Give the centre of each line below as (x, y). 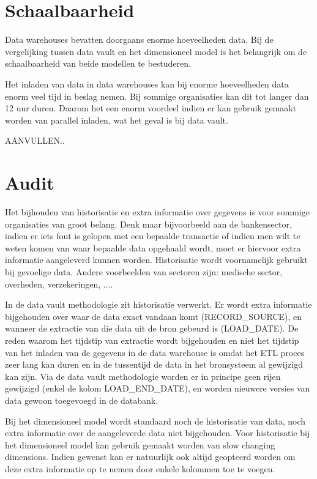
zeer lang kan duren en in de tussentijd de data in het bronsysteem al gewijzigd (154, 364)
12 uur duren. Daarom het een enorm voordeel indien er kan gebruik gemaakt (151, 108)
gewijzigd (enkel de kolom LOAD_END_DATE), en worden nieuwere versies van (158, 388)
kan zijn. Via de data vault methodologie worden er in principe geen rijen (143, 376)
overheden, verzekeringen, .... (59, 284)
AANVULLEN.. (35, 140)
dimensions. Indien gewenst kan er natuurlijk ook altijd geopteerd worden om (150, 457)
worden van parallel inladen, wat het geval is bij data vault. (117, 120)
